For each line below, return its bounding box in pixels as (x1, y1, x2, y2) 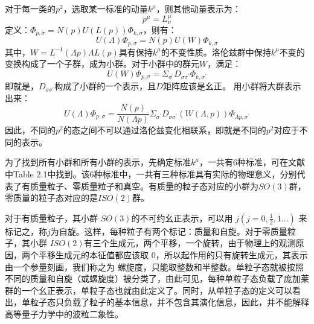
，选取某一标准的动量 (63, 2, 148, 14)
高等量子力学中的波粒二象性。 (5, 307, 123, 320)
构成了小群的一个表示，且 (54, 79, 156, 92)
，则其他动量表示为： (156, 2, 241, 14)
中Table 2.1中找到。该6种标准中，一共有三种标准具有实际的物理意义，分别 (5, 167, 297, 180)
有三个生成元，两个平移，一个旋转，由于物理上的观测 (84, 237, 296, 249)
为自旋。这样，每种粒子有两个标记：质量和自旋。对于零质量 (50, 224, 287, 237)
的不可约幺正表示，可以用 (131, 211, 233, 224)
